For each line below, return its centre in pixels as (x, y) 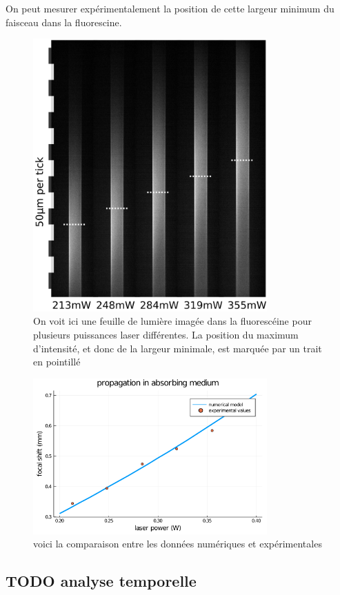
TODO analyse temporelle (101, 581)
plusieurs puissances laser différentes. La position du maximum (166, 334)
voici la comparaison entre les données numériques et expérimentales (178, 544)
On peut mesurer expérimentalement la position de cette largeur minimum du (170, 8)
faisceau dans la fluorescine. (64, 22)
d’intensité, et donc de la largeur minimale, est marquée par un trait (178, 348)
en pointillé (57, 362)
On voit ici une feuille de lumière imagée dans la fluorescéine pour (172, 321)
